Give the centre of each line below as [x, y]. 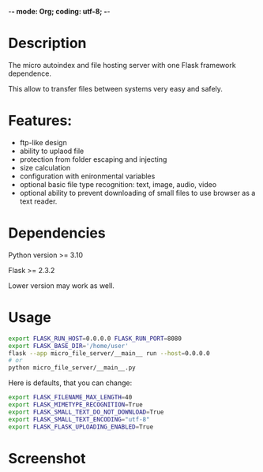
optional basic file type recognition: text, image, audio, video [118, 184]
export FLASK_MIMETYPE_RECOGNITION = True [76, 405]
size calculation [45, 167]
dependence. [30, 73]
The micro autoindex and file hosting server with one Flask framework [122, 65]
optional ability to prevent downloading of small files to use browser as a [137, 193]
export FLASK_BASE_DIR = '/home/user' [68, 346]
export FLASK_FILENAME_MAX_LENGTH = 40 [70, 398]
